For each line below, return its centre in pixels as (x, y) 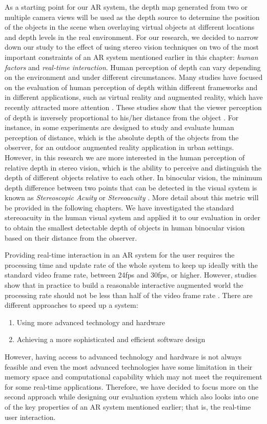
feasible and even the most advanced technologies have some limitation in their (129, 366)
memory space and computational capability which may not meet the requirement (133, 377)
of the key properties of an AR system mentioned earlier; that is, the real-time (128, 406)
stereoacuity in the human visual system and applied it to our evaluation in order (133, 217)
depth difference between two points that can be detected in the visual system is (131, 187)
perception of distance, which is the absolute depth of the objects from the (122, 137)
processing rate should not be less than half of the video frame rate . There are (129, 295)
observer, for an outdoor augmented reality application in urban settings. (119, 147)
